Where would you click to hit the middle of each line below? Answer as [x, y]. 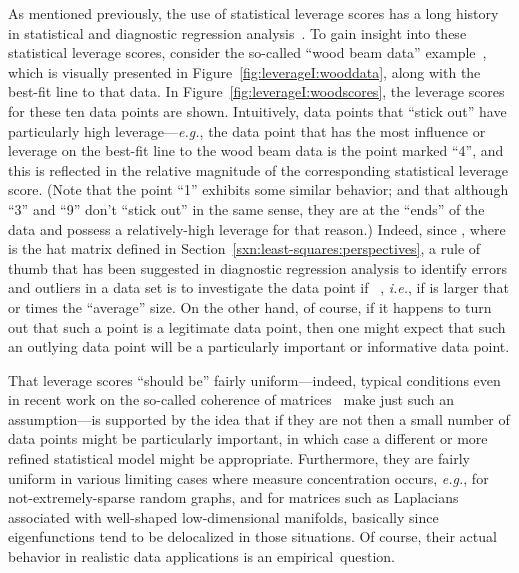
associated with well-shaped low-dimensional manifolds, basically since [223, 516]
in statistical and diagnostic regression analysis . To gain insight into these [237, 32]
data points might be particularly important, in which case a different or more [248, 438]
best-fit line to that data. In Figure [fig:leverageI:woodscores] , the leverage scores [256, 91]
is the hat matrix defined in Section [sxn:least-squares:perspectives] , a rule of [244, 248]
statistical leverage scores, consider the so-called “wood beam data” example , [247, 52]
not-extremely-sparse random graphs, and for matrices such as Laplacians [233, 497]
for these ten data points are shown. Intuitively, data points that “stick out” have [257, 110]
